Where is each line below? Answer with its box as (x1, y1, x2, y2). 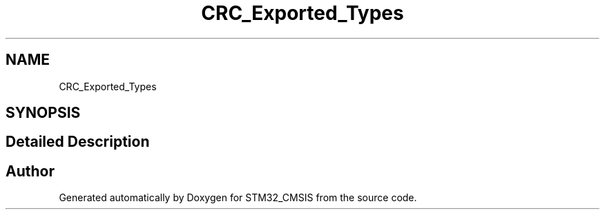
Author (6, 162, 55, 180)
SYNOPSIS (6, 104, 81, 122)
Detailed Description (6, 133, 150, 151)
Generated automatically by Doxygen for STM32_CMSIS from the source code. (59, 192, 417, 204)
